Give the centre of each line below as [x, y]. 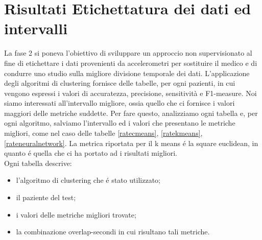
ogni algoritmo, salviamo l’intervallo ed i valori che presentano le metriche [120, 123]
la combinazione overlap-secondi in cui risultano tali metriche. [113, 232]
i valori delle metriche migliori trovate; [76, 214]
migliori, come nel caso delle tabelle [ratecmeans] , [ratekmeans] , [103, 133]
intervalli [36, 28]
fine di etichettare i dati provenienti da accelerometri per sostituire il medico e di [131, 63]
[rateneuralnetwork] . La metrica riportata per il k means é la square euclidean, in [131, 143]
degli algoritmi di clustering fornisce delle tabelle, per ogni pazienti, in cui [120, 83]
